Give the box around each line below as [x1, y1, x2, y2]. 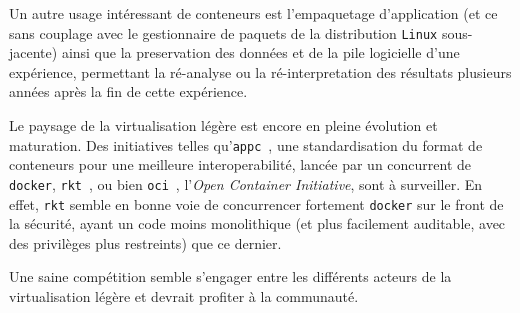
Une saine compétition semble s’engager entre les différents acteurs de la [9, 266, 452, 287]
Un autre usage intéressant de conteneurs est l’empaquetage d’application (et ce [9, 3, 498, 23]
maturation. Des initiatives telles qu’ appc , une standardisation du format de [9, 134, 483, 155]
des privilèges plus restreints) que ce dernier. [9, 232, 282, 253]
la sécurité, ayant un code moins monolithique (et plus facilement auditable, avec [9, 213, 506, 234]
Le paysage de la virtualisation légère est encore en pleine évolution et [9, 115, 438, 136]
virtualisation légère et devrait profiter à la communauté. [9, 285, 359, 306]
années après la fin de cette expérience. [9, 81, 248, 102]
